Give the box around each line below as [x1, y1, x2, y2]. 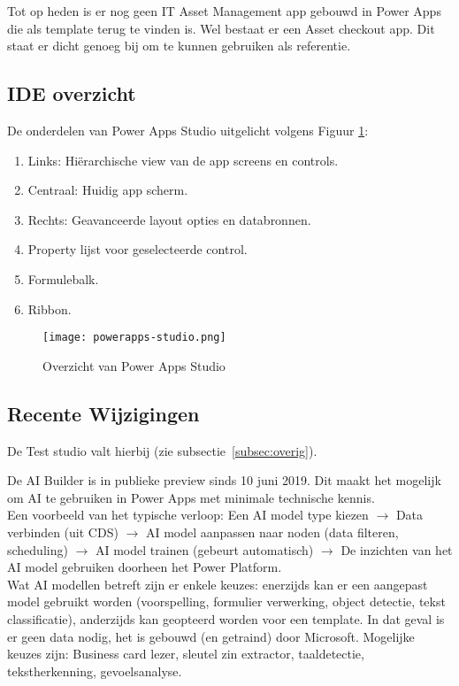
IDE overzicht [7, 80, 136, 107]
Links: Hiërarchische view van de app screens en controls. [27, 150, 339, 169]
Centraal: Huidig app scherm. [27, 181, 188, 199]
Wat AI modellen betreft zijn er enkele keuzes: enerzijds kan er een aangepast [7, 574, 428, 593]
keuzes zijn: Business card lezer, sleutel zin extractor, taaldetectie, [7, 644, 364, 663]
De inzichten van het [340, 540, 453, 559]
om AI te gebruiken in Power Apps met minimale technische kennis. [7, 488, 375, 506]
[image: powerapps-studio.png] [42, 331, 226, 344]
